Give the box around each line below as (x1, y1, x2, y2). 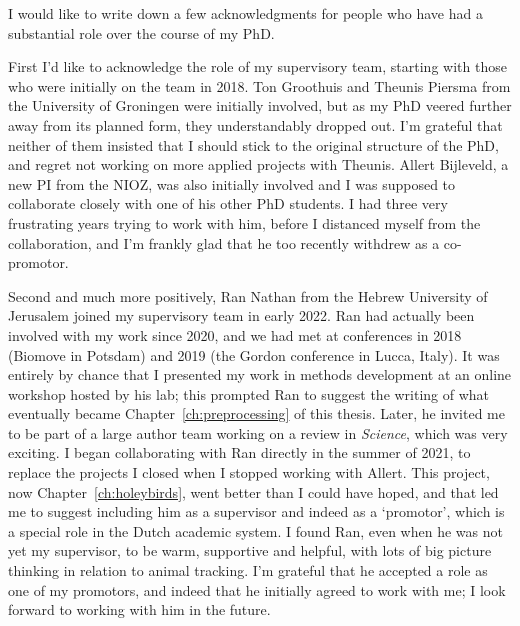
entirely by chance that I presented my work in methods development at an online (8, 364, 512, 385)
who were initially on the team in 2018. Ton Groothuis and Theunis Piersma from (8, 75, 511, 96)
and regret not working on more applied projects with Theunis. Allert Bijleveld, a (8, 154, 509, 175)
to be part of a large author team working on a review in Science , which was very (8, 422, 508, 443)
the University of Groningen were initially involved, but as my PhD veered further (8, 95, 512, 116)
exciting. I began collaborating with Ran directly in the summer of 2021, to (8, 442, 471, 463)
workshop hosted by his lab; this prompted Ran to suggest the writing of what (8, 383, 490, 404)
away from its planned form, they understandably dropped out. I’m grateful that (8, 114, 503, 135)
